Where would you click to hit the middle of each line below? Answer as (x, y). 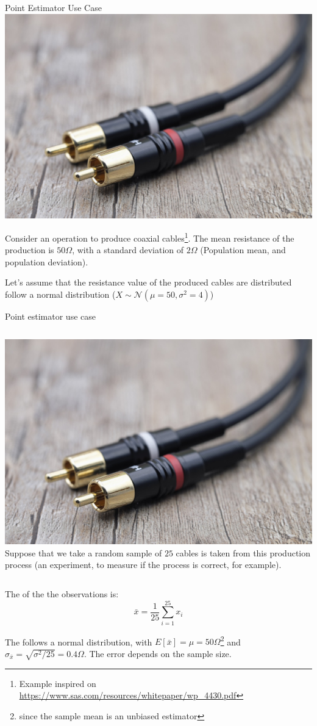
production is (30, 250)
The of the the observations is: (62, 593)
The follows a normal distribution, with (79, 642)
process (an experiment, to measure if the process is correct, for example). (143, 565)
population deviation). (47, 261)
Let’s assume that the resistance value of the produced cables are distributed (148, 282)
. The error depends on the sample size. (158, 653)
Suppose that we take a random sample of (84, 552)
